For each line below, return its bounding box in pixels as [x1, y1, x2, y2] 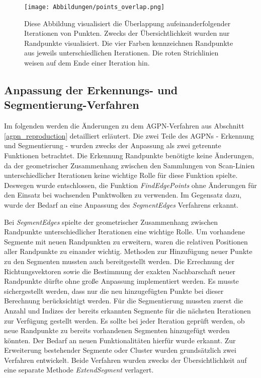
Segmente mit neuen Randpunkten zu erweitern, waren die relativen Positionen [4, 236, 248, 246]
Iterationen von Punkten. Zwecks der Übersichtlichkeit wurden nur [24, 28, 230, 38]
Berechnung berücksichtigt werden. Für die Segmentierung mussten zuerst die [4, 295, 243, 306]
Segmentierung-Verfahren [4, 97, 139, 112]
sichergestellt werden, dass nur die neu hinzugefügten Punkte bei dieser [4, 285, 224, 296]
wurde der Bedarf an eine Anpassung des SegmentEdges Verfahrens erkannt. [4, 199, 239, 210]
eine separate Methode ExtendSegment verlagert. [4, 364, 154, 375]
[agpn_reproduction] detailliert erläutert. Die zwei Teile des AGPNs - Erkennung [4, 130, 254, 141]
